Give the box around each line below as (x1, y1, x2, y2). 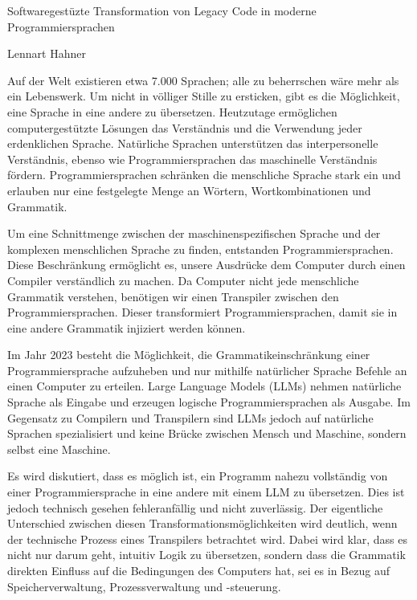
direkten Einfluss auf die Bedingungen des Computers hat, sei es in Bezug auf (7, 562, 390, 578)
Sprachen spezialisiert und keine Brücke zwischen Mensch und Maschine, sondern (7, 425, 407, 442)
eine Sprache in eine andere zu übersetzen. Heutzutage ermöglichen (7, 103, 337, 120)
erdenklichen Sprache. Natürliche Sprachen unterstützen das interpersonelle (7, 135, 378, 152)
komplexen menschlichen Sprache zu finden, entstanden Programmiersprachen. (7, 240, 394, 257)
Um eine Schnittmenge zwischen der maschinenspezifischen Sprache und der (7, 225, 381, 242)
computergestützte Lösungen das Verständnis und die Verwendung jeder (7, 119, 362, 136)
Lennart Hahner (7, 45, 86, 62)
